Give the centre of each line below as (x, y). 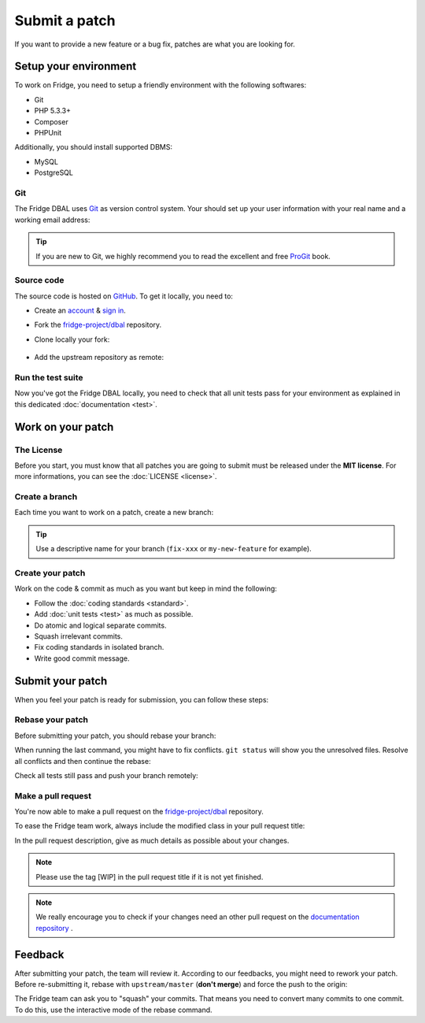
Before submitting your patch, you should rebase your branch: (115, 736)
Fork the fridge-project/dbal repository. (98, 325)
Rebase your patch (51, 720)
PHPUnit (48, 133)
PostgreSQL (54, 172)
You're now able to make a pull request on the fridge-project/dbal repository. (139, 812)
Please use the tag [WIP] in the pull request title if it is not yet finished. (150, 877)
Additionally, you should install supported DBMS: (94, 147)
